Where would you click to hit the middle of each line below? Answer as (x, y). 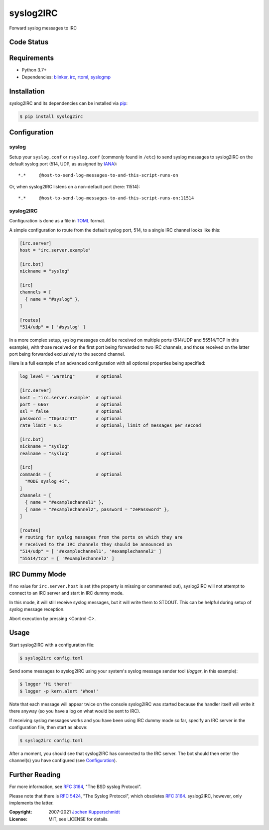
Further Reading (35, 775)
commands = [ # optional (71, 474)
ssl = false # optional (71, 412)
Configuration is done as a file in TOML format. (57, 221)
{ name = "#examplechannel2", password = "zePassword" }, (97, 509)
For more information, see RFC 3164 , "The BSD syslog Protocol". (75, 787)
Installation (27, 91)
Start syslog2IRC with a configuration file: (52, 645)
